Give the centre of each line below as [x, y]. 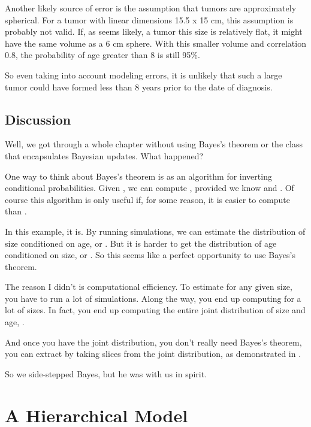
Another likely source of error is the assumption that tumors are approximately [151, 8]
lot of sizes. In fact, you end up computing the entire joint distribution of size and [155, 310]
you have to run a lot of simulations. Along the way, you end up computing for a [153, 298]
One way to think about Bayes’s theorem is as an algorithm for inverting [138, 176]
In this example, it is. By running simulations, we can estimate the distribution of [155, 231]
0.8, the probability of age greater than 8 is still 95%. [102, 55]
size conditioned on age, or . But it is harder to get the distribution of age [141, 243]
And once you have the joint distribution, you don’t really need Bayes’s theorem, [153, 342]
